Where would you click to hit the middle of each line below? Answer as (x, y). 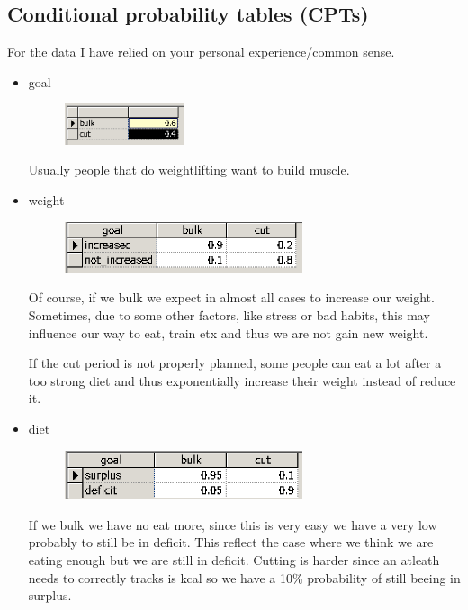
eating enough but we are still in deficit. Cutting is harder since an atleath (234, 560)
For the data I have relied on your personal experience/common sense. (201, 52)
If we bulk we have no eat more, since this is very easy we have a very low (233, 524)
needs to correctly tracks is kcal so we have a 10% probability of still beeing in (244, 577)
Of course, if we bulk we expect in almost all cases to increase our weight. (231, 297)
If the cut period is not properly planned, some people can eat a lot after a (235, 363)
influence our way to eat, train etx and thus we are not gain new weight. (228, 332)
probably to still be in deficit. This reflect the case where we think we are (231, 542)
